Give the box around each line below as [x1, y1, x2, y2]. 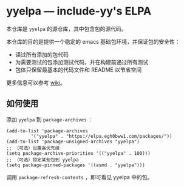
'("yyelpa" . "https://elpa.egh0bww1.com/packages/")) [30, 133, 172, 139]
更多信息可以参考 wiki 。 [6, 79, 66, 86]
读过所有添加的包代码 [15, 50, 69, 58]
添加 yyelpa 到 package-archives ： [6, 115, 94, 123]
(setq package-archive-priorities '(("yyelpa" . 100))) [6, 150, 151, 156]
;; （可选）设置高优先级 [6, 144, 60, 151]
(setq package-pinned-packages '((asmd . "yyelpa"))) [6, 162, 146, 168]
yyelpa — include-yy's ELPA [6, 4, 152, 18]
